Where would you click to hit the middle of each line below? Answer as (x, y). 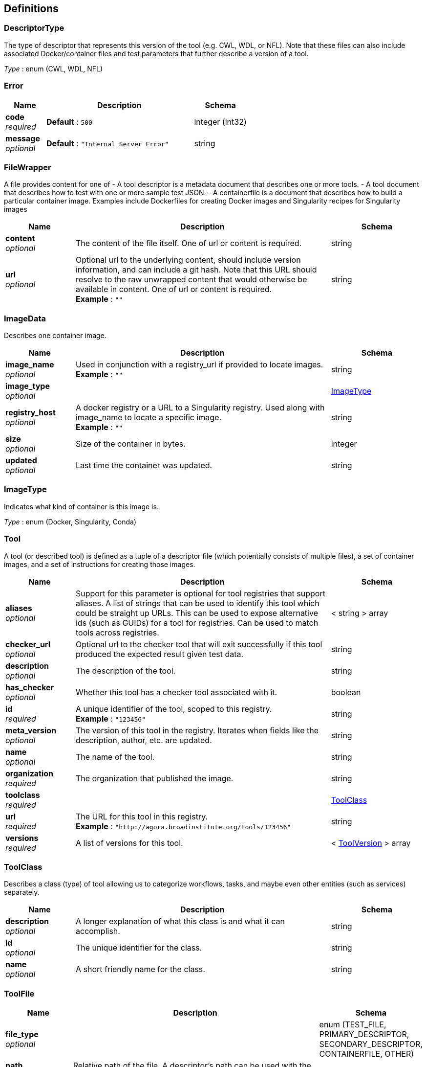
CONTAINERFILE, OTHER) (367, 1054)
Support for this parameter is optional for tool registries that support (200, 593)
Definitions (31, 9)
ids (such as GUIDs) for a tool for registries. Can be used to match (197, 623)
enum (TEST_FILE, (353, 1025)
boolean (346, 692)
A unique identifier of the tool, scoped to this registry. (174, 709)
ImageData (25, 318)
